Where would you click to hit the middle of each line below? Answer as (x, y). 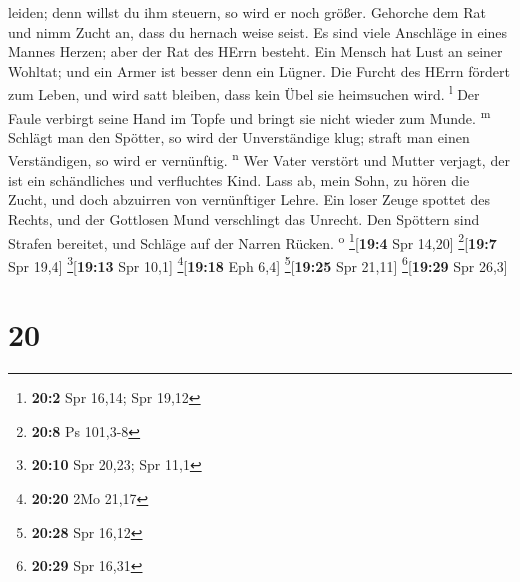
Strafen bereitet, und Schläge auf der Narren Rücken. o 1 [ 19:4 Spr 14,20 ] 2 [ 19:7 (252, 241)
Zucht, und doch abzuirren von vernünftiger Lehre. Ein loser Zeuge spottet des (249, 199)
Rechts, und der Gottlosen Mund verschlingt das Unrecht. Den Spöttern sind (244, 218)
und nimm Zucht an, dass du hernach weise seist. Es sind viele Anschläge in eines (258, 31)
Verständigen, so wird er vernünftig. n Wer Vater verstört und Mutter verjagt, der (259, 159)
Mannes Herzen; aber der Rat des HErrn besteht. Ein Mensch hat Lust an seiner (255, 51)
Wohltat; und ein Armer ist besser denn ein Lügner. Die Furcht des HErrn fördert (259, 70)
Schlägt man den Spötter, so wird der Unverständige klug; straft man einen (239, 136)
